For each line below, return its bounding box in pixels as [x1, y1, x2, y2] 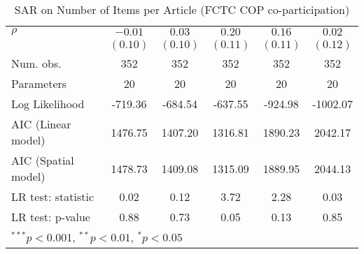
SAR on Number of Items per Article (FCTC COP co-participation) [14, 1, 350, 17]
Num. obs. [11, 55, 62, 71]
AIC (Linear [11, 116, 71, 132]
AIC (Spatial [11, 152, 74, 168]
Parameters [11, 75, 67, 91]
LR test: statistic [11, 188, 94, 204]
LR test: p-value [11, 209, 90, 225]
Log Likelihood [11, 96, 85, 112]
